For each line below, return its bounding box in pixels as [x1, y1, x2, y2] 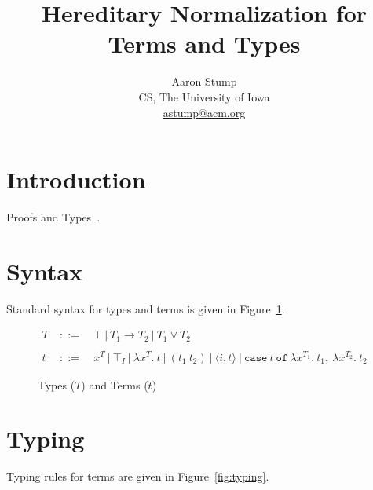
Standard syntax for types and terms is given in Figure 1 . [6, 300, 285, 316]
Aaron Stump [171, 73, 237, 90]
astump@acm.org [163, 104, 246, 120]
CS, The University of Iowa [138, 88, 270, 104]
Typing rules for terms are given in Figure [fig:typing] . [6, 468, 269, 485]
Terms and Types [108, 27, 301, 60]
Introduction [6, 163, 146, 196]
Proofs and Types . [6, 209, 101, 225]
